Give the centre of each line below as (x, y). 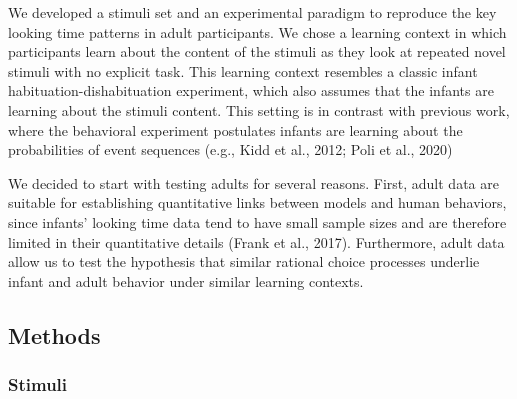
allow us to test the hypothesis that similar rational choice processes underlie (244, 261)
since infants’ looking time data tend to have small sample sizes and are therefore (257, 221)
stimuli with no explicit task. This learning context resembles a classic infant (243, 70)
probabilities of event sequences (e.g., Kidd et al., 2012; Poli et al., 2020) (230, 149)
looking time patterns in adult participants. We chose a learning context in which (257, 31)
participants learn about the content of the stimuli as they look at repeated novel (257, 51)
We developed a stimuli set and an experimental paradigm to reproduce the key (252, 12)
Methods (54, 334)
